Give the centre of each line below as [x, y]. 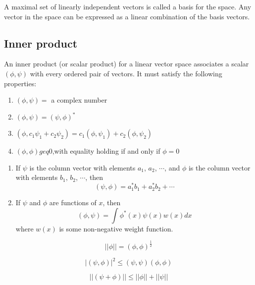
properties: [20, 83]
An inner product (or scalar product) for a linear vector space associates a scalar [127, 64]
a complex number [79, 100]
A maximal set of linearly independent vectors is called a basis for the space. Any [128, 6]
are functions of [73, 202]
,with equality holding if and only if [106, 151]
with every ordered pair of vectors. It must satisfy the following [126, 73]
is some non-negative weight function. [116, 228]
